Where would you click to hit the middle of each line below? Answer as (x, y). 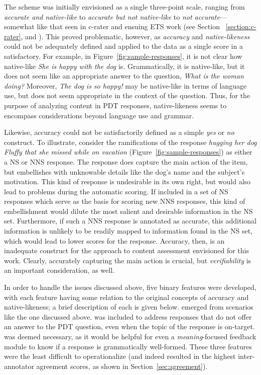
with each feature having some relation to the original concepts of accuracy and (126, 297)
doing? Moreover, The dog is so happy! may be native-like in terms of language (125, 85)
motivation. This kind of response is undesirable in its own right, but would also (127, 181)
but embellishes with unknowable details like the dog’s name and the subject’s (124, 171)
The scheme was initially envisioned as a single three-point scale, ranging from (124, 7)
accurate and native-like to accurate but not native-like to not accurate (112, 16)
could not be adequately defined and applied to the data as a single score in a (123, 46)
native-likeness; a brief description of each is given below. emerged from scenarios (129, 307)
